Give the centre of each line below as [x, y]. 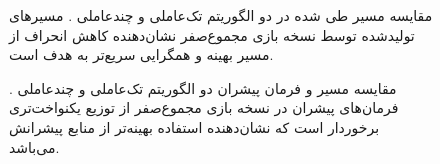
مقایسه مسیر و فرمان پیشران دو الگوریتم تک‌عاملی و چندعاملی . [203, 87]
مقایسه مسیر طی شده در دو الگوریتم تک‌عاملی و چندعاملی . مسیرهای [221, 15]
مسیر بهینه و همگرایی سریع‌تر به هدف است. [141, 54]
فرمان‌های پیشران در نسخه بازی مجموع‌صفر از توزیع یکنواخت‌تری [204, 107]
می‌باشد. [34, 146]
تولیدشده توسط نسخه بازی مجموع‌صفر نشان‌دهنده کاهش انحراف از [212, 34]
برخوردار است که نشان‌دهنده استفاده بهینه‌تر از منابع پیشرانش [194, 126]
